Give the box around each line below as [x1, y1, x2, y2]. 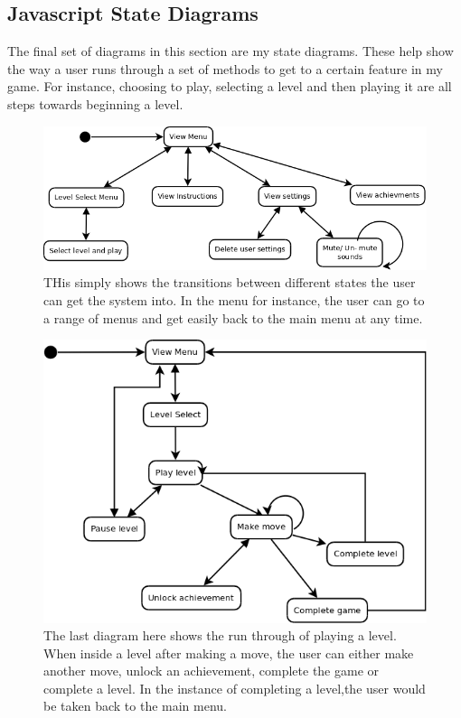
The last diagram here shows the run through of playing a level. [43, 626, 397, 645]
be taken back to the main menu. [43, 696, 227, 715]
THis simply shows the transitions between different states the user [43, 273, 416, 292]
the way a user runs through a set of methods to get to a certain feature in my [7, 59, 443, 78]
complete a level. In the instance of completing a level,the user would [43, 678, 426, 697]
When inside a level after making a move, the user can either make [43, 643, 414, 662]
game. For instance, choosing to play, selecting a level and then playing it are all [7, 77, 452, 96]
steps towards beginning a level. [7, 94, 183, 113]
